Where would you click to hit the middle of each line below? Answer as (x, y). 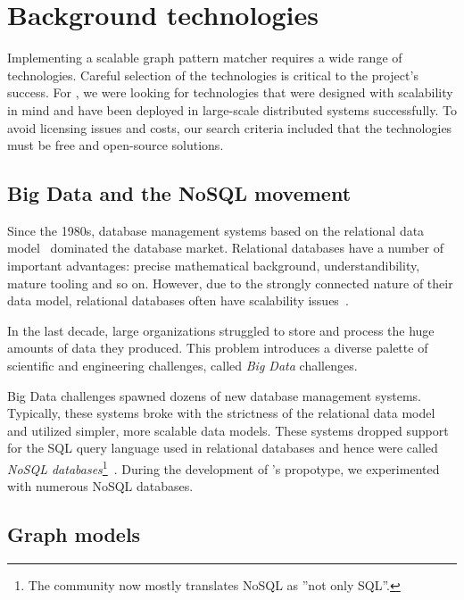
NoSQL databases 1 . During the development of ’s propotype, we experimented (224, 467)
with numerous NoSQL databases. (100, 486)
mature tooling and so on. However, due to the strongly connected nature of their (230, 283)
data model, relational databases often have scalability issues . (178, 300)
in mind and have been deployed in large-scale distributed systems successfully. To (232, 109)
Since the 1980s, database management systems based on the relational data (216, 230)
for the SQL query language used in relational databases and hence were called (223, 448)
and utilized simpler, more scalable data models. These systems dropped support (228, 430)
